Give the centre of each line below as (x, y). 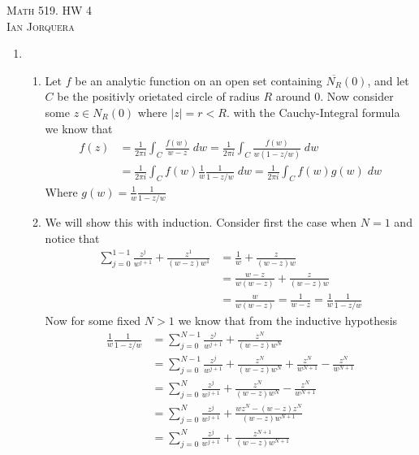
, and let (388, 80)
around (293, 96)
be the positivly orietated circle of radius (158, 96)
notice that (72, 238)
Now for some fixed (93, 320)
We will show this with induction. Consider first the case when (201, 221)
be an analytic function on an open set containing (199, 80)
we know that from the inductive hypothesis (288, 320)
